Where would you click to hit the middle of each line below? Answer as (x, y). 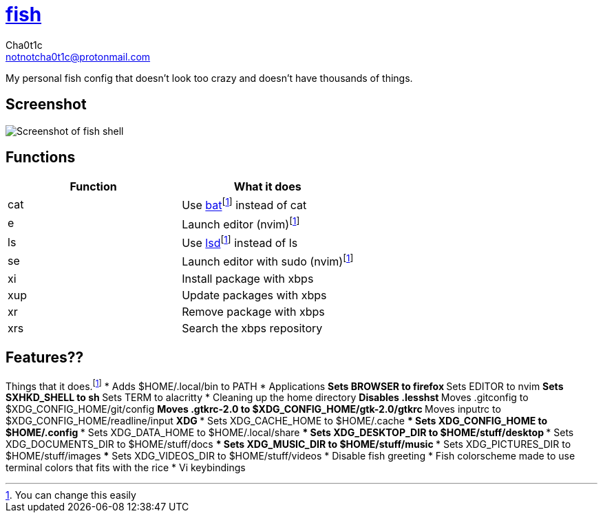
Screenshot (46, 105)
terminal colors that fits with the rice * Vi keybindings (126, 468)
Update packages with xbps (254, 295)
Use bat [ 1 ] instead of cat (244, 204)
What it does (267, 187)
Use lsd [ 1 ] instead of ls (240, 242)
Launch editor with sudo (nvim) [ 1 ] (268, 261)
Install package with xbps (248, 278)
